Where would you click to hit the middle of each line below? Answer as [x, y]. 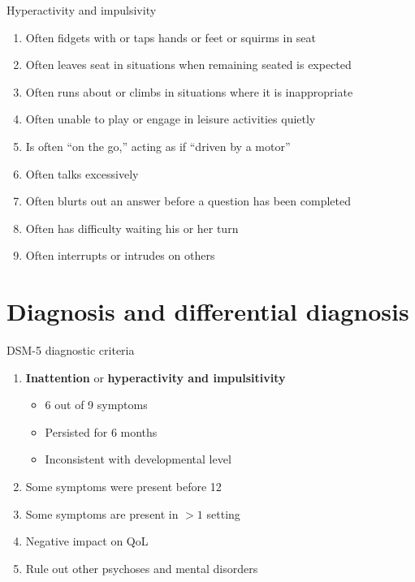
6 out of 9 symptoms [96, 405]
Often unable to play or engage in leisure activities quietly [171, 119]
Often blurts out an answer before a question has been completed [188, 201]
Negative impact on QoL [87, 541]
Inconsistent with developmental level [138, 459]
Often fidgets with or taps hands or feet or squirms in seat [171, 37]
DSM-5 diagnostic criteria [71, 350]
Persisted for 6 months [101, 431]
